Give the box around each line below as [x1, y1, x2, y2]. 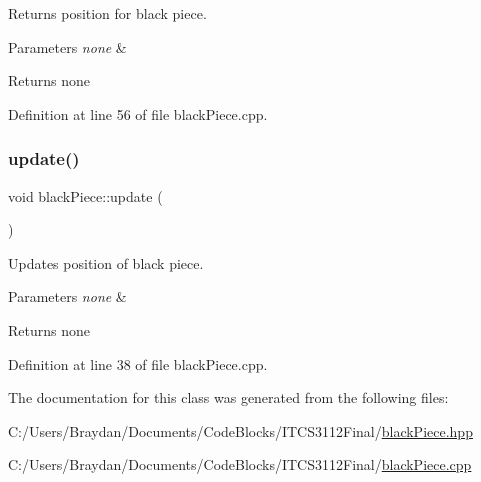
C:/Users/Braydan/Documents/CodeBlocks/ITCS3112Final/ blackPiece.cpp [8, 454, 472, 475]
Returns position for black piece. [8, 3, 207, 23]
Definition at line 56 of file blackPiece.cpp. [8, 103, 268, 124]
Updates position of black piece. [8, 252, 204, 273]
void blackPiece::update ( [8, 185, 163, 206]
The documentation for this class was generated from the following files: [8, 387, 449, 408]
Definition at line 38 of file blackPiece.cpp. [8, 353, 268, 374]
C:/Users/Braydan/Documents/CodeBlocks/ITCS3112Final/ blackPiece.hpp [8, 420, 473, 441]
